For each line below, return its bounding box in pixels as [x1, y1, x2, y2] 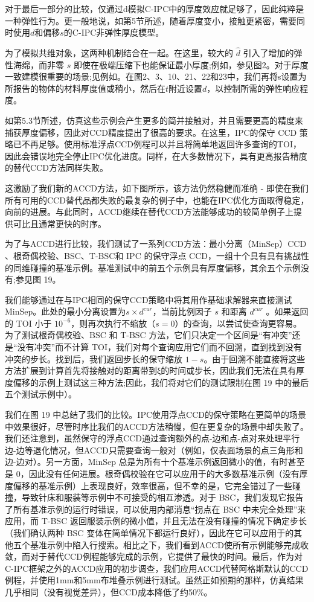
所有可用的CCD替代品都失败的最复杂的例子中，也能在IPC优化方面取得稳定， [5, 193, 309, 206]
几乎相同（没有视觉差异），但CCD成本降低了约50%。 [5, 585, 213, 598]
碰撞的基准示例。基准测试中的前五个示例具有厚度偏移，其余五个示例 [30, 261, 301, 274]
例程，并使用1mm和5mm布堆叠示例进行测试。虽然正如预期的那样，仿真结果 [5, 574, 304, 586]
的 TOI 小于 [5, 316, 52, 329]
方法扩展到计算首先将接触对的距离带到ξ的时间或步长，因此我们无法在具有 [5, 364, 296, 377]
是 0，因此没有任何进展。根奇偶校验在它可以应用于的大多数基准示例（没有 [5, 467, 300, 479]
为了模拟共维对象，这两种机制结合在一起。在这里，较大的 [5, 46, 233, 59]
